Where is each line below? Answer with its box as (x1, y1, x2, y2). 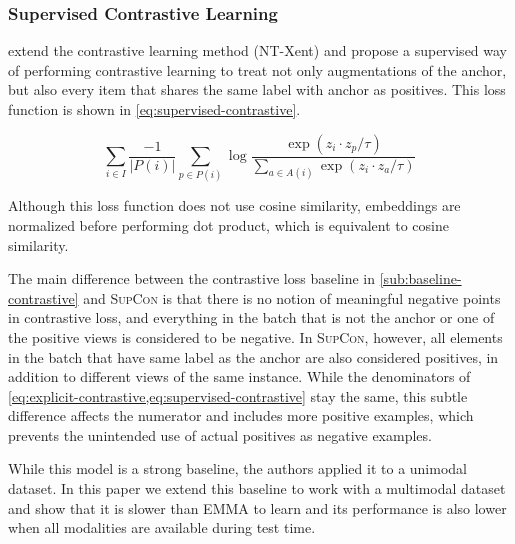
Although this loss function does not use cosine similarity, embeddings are (8, 195, 461, 216)
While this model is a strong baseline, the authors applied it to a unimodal (8, 458, 467, 479)
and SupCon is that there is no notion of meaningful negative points (83, 287, 501, 308)
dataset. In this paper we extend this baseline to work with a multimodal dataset (8, 478, 506, 499)
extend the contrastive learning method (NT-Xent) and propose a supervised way (8, 40, 508, 61)
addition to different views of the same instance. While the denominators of (8, 366, 471, 387)
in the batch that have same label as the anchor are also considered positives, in (8, 346, 499, 367)
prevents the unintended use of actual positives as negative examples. (8, 424, 432, 445)
